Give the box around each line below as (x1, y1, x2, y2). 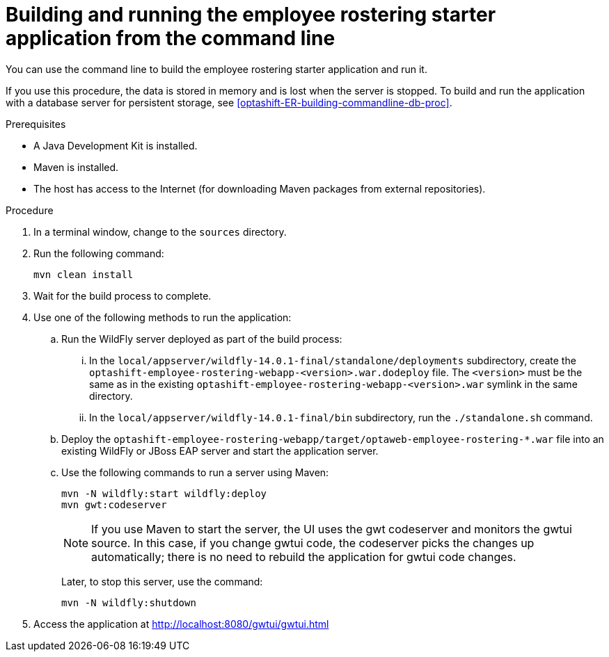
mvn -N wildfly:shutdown (61, 597, 196, 608)
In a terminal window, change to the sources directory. (33, 225, 287, 238)
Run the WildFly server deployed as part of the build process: (61, 332, 342, 345)
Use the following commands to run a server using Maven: (61, 466, 329, 478)
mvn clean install (33, 268, 134, 280)
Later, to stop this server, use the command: (61, 575, 263, 587)
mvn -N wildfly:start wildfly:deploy (61, 487, 267, 499)
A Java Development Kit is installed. (33, 139, 198, 152)
